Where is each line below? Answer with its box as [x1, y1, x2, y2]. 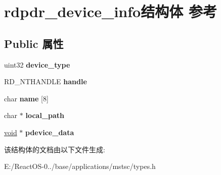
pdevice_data [25, 127, 74, 137]
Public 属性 [4, 35, 64, 51]
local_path [25, 110, 64, 121]
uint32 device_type [4, 59, 70, 70]
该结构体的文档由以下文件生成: [4, 144, 105, 154]
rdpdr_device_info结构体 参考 [4, 1, 217, 22]
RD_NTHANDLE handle [4, 76, 87, 87]
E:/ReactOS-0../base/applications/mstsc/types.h [4, 161, 156, 171]
